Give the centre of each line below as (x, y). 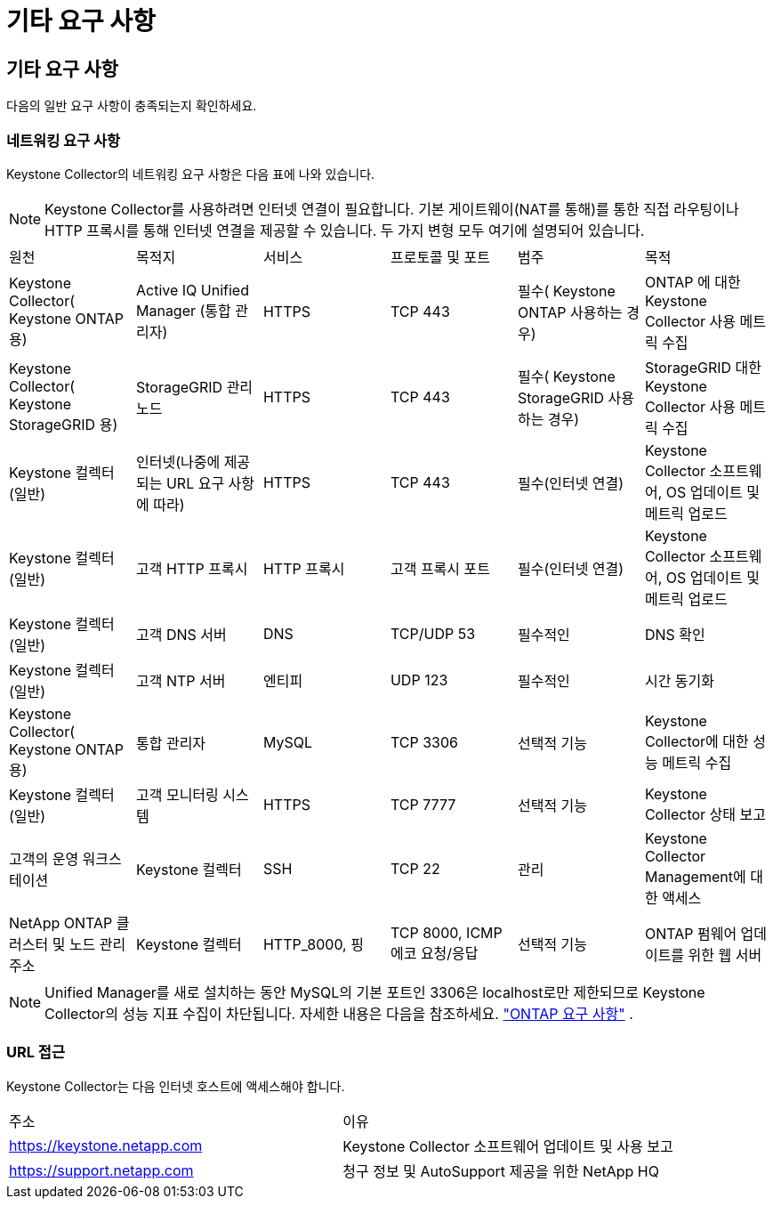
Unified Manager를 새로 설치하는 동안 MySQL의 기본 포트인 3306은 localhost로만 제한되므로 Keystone (375, 992)
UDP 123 (419, 680)
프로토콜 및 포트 (440, 257)
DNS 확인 (675, 634)
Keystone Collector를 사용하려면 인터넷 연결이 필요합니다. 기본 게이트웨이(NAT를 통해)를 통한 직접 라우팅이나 (392, 209)
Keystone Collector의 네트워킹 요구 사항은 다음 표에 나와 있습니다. (191, 174)
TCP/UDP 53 (433, 633)
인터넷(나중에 (178, 461)
